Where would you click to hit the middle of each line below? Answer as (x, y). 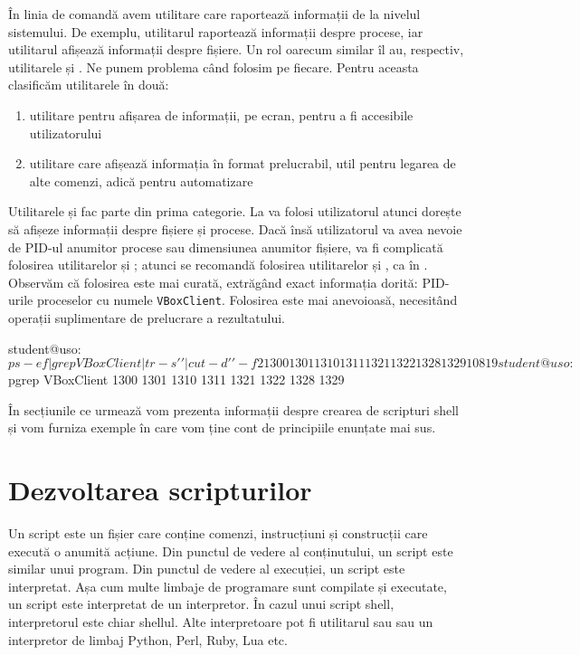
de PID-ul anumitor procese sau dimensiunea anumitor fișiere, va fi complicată (226, 247)
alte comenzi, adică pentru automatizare (141, 180)
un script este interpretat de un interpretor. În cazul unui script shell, (201, 604)
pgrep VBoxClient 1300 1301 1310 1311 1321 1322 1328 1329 (176, 380)
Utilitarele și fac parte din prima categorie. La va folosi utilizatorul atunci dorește (235, 211)
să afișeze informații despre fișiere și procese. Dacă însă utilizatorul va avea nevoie (235, 228)
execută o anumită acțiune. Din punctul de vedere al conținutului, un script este (231, 551)
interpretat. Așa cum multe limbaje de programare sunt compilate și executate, (228, 586)
